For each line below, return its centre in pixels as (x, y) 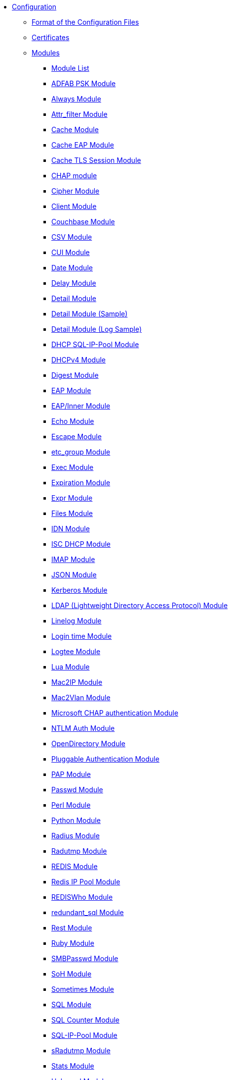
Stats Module (73, 1066)
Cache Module (75, 129)
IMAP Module (73, 559)
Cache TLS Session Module (96, 160)
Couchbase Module (83, 222)
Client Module (74, 206)
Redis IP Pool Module (86, 882)
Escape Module (77, 437)
